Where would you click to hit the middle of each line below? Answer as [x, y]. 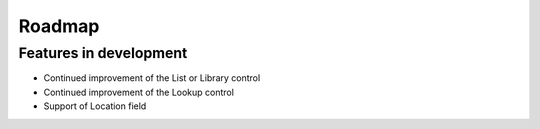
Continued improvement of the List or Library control [152, 78]
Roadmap [59, 26]
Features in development [103, 53]
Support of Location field [95, 106]
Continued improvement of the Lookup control [139, 92]
